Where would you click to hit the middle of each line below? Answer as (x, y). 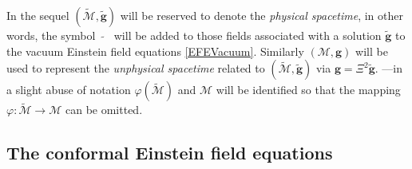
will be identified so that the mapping (308, 90)
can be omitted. (104, 110)
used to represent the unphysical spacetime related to (136, 68)
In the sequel (38, 15)
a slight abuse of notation (69, 90)
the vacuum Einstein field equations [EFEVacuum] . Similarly (155, 51)
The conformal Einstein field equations (170, 153)
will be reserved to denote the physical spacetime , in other (261, 15)
